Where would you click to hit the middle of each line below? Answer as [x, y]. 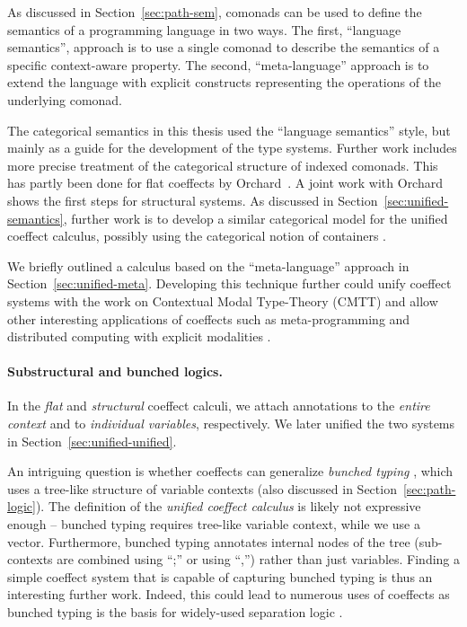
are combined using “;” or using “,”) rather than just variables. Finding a [259, 559]
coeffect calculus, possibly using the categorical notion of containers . [197, 236]
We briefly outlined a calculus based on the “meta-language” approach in [208, 265]
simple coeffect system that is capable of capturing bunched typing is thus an [220, 576]
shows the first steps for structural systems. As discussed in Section [193, 200]
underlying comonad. [65, 99]
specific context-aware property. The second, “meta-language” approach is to [218, 64]
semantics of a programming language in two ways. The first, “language [204, 29]
